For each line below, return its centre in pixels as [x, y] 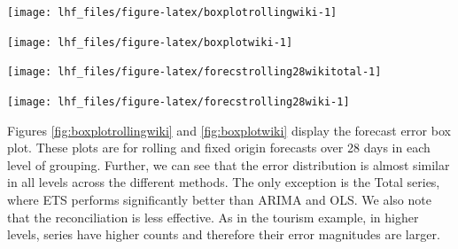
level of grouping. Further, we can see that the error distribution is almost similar [229, 164]
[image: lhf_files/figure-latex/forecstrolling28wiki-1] [179, 101]
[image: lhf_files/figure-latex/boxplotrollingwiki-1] [172, 12]
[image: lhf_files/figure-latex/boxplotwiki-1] [150, 42]
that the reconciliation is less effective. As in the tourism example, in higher [213, 217]
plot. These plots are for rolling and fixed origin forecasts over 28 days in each [219, 148]
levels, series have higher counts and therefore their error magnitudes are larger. [224, 234]
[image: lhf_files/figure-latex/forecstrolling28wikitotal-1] [194, 72]
